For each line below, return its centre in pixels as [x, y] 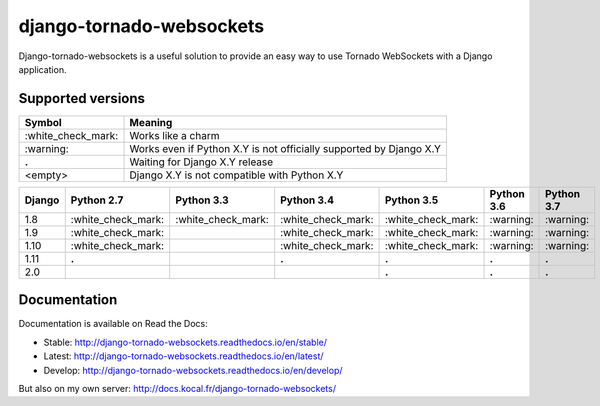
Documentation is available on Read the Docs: [113, 324]
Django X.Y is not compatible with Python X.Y [236, 175]
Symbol [43, 122]
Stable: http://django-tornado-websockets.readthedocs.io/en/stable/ [185, 342]
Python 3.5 [411, 200]
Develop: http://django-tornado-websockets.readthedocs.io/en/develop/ [193, 370]
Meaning [151, 122]
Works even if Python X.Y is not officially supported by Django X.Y [285, 148]
